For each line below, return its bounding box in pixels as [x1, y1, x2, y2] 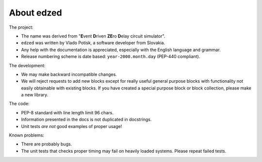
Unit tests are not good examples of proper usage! [21, 123, 122, 129]
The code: [9, 101, 30, 107]
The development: [9, 62, 46, 68]
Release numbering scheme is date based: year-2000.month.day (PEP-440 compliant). [21, 54, 200, 59]
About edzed [9, 7, 63, 18]
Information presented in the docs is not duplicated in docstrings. [21, 117, 152, 123]
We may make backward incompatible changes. [21, 71, 117, 77]
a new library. [21, 92, 49, 98]
